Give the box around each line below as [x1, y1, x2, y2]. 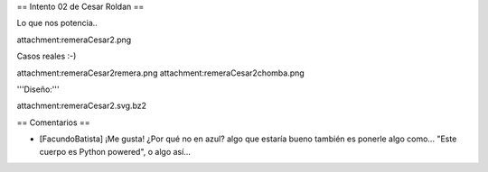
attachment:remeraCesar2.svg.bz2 [16, 100, 147, 112]
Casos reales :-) [16, 50, 77, 62]
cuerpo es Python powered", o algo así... [39, 146, 192, 157]
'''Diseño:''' [16, 84, 60, 95]
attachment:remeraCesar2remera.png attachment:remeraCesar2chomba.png [16, 68, 305, 78]
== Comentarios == [16, 117, 90, 128]
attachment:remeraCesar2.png [16, 34, 132, 45]
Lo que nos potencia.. [16, 18, 99, 29]
